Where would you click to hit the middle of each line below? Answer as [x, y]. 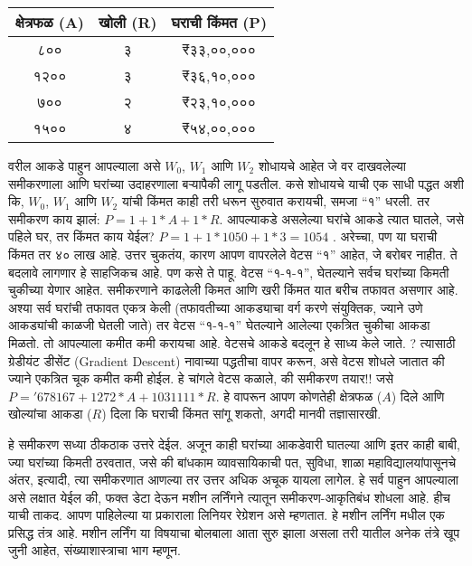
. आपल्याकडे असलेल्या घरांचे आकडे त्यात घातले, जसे [341, 218]
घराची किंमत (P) [219, 22]
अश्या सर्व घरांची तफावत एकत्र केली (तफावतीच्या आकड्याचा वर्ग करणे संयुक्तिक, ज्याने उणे [216, 307]
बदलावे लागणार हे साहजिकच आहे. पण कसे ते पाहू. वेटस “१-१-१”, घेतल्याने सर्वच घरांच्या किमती [229, 272]
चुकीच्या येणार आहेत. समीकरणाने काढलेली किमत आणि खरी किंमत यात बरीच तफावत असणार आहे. [233, 290]
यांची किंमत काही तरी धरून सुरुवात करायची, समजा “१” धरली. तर [276, 201]
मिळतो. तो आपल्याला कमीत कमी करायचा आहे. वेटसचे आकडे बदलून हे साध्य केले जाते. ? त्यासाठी [232, 342]
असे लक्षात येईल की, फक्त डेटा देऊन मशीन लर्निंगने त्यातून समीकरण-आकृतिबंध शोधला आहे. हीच [230, 497]
